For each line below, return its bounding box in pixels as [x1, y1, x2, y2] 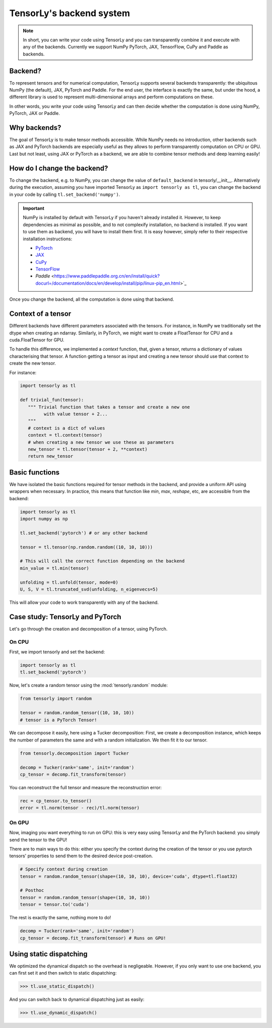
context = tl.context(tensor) [28, 432, 103, 438]
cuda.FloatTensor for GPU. [9, 336, 65, 342]
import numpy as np [20, 516, 68, 522]
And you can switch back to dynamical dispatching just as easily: [9, 996, 145, 1002]
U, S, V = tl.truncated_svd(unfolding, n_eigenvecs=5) [20, 586, 158, 592]
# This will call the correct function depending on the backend [20, 558, 185, 564]
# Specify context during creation [20, 866, 108, 872]
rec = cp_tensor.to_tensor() [20, 798, 92, 803]
